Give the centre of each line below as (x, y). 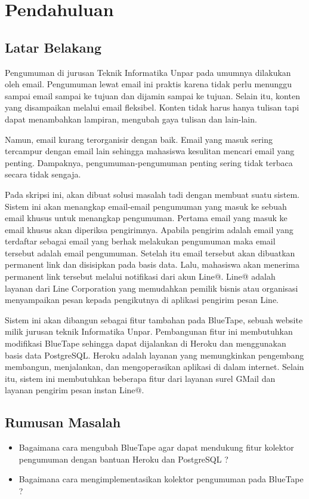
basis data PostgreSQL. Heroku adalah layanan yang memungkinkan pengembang (154, 355)
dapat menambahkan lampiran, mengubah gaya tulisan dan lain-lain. (131, 119)
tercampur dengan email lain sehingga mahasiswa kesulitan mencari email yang (150, 151)
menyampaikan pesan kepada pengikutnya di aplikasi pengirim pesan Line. (142, 300)
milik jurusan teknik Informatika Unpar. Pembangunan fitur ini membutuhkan (149, 331)
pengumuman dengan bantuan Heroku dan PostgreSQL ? (123, 459)
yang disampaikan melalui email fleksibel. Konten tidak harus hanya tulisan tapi (152, 107)
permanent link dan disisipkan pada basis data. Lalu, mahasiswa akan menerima (152, 264)
